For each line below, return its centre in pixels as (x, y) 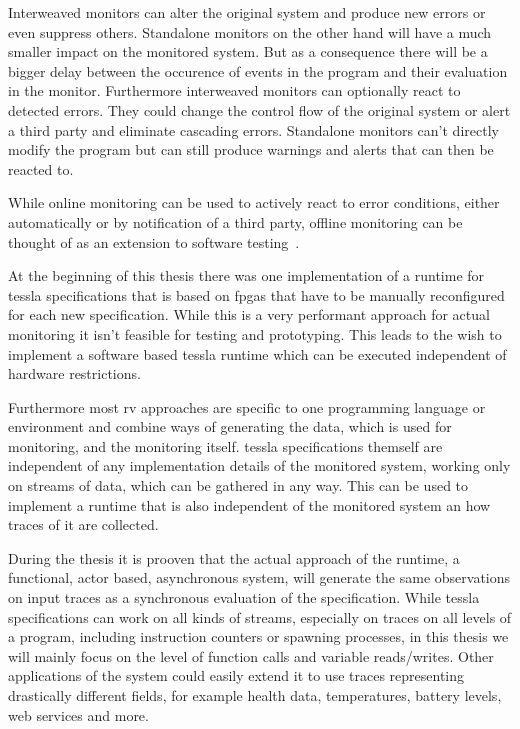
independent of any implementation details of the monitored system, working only (259, 465)
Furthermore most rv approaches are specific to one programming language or (247, 406)
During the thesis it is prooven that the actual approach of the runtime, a (234, 557)
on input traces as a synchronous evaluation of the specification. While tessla (244, 597)
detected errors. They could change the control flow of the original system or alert (259, 109)
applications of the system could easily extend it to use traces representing (236, 675)
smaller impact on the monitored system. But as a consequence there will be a (248, 51)
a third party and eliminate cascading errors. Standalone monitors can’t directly (253, 129)
